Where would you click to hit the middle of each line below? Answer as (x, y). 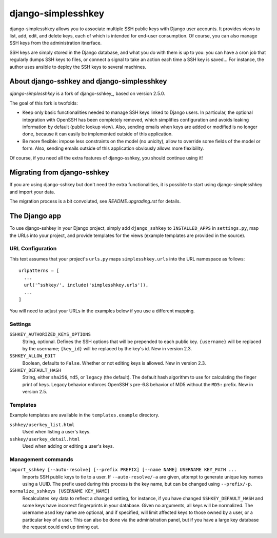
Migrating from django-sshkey (60, 173)
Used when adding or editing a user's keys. (68, 446)
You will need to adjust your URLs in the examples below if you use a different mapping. (102, 311)
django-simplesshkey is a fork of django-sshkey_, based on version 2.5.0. (87, 94)
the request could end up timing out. (61, 527)
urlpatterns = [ (39, 271)
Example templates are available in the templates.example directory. (84, 415)
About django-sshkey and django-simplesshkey (88, 81)
